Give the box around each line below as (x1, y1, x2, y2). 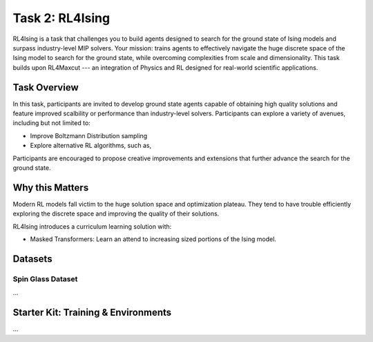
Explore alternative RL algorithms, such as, (30, 142, 152, 150)
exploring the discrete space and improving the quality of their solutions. (12, 209, 220, 218)
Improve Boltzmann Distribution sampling (30, 131, 148, 140)
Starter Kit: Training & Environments (12, 307, 172, 319)
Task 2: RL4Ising (12, 10, 111, 26)
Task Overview (12, 82, 79, 93)
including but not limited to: (12, 119, 91, 127)
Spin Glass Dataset (12, 274, 78, 283)
